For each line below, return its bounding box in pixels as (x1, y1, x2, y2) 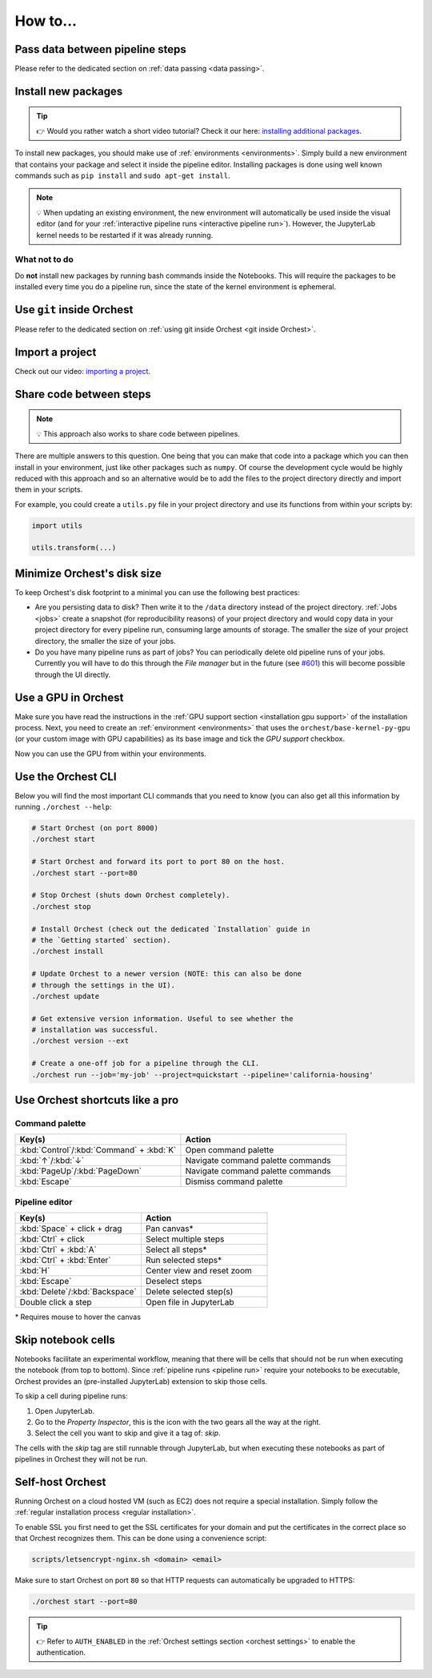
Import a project (14, 345, 97, 359)
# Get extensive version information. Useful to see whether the (31, 1014, 294, 1023)
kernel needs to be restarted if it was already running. (36, 230, 214, 239)
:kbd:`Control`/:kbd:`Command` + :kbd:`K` (19, 1145, 177, 1156)
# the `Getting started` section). (31, 936, 171, 944)
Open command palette (185, 1145, 274, 1156)
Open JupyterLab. (34, 1406, 95, 1415)
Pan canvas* (145, 1223, 194, 1234)
